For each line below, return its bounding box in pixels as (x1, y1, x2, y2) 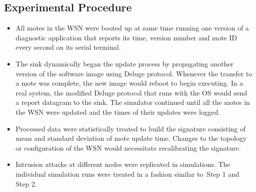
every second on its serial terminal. (15, 42, 121, 52)
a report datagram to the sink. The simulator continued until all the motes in (15, 97, 250, 107)
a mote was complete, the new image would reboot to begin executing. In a (15, 78, 243, 88)
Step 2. (15, 178, 37, 189)
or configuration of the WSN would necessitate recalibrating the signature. (15, 142, 241, 153)
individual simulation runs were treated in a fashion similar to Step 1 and (15, 168, 239, 179)
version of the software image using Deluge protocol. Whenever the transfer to (15, 68, 252, 78)
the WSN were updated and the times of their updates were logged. (15, 106, 220, 117)
